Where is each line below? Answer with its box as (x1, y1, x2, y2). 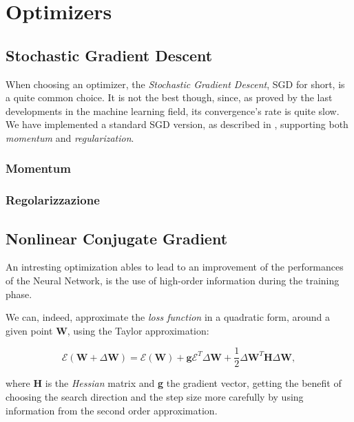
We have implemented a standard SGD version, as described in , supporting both (6, 117, 348, 131)
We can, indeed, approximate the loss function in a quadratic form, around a (6, 310, 331, 324)
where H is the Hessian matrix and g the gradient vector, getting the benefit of (6, 376, 342, 390)
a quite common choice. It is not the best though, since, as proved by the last (6, 90, 333, 105)
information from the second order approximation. (6, 403, 218, 417)
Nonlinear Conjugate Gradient (6, 227, 228, 249)
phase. (6, 286, 32, 301)
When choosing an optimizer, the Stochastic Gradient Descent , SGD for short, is (6, 76, 345, 91)
